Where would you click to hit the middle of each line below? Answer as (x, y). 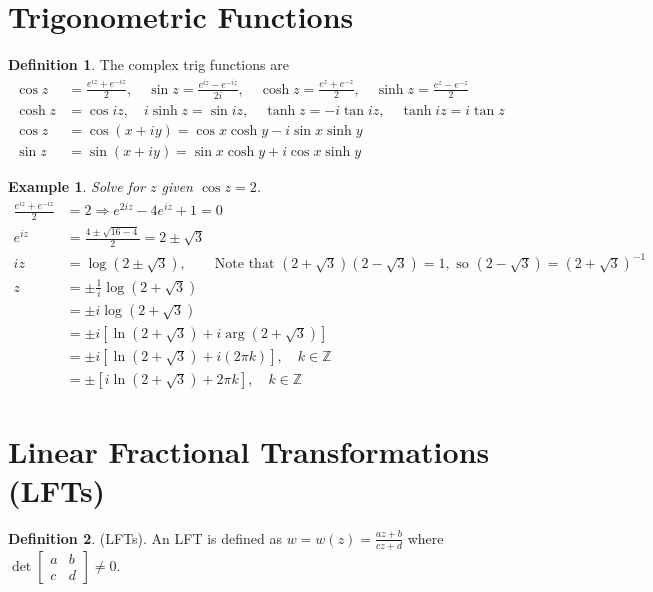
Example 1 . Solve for (76, 186)
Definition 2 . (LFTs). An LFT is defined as (145, 537)
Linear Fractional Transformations (249, 450)
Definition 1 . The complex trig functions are (148, 64)
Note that (244, 264)
